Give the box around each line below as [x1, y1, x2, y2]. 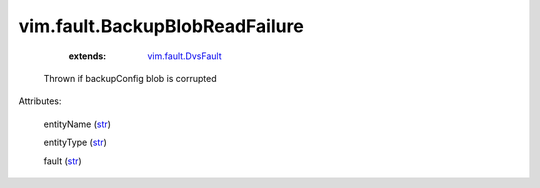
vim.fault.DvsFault [147, 50, 222, 62]
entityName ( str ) [43, 118, 112, 130]
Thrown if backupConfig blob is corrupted [43, 72, 217, 84]
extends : [68, 50, 107, 62]
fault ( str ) [43, 155, 82, 167]
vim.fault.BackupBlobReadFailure [18, 15, 304, 37]
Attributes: [18, 95, 62, 107]
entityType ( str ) [43, 136, 107, 149]
